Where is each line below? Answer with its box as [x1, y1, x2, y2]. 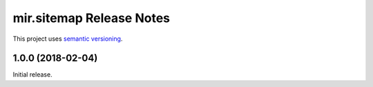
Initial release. [12, 70, 52, 79]
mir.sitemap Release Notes [12, 10, 171, 26]
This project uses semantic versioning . [12, 35, 123, 43]
